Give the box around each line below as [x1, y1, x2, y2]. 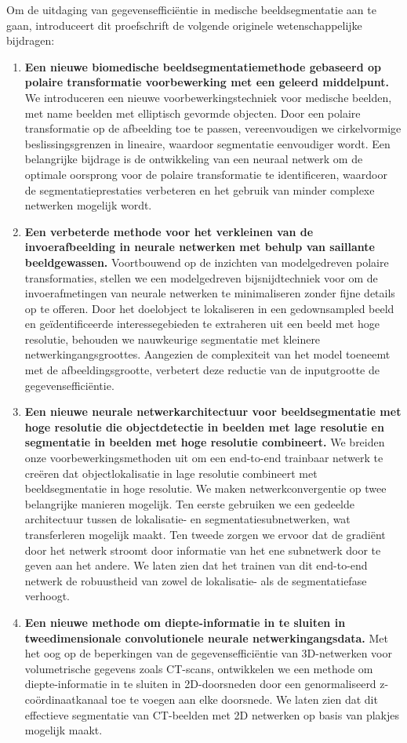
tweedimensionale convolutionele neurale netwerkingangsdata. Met [24, 629, 388, 646]
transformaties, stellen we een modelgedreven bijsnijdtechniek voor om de [24, 269, 378, 286]
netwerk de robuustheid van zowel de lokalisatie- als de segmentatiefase [24, 572, 367, 588]
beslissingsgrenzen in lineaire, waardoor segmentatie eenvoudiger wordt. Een [24, 135, 391, 151]
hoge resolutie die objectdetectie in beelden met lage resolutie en [24, 418, 384, 435]
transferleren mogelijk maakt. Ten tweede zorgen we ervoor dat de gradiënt [24, 526, 386, 542]
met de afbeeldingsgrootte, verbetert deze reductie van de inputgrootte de [24, 362, 380, 378]
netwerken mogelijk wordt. [24, 197, 152, 213]
